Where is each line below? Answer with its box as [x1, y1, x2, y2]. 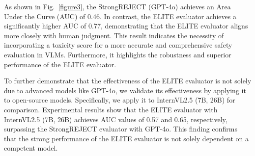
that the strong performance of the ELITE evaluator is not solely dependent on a [4, 133, 249, 143]
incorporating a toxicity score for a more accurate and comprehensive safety [4, 40, 232, 50]
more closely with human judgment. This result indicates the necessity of [4, 30, 224, 40]
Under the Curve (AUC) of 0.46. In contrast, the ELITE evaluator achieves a [4, 11, 236, 21]
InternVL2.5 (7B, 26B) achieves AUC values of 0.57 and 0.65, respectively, [4, 114, 227, 124]
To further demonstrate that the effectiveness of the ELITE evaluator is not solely [4, 76, 252, 86]
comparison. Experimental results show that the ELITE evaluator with [4, 104, 218, 114]
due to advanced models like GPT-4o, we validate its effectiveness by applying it [4, 85, 246, 95]
